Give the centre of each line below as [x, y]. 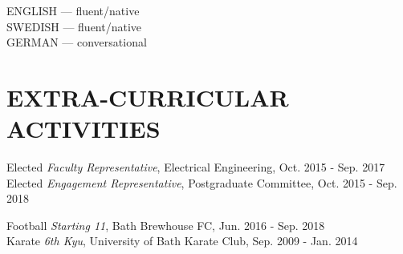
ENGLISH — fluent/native [73, 10]
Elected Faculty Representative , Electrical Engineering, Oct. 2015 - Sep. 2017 [196, 167]
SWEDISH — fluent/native [74, 26]
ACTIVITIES [83, 129]
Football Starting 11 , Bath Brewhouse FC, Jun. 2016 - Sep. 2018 [166, 225]
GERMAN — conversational [77, 42]
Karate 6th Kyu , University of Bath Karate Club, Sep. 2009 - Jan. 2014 [182, 241]
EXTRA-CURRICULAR [148, 97]
